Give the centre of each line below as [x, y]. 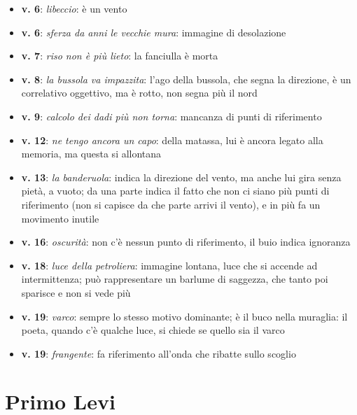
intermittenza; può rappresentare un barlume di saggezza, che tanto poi [175, 279]
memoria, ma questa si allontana [91, 154]
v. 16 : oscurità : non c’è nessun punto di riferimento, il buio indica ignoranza [186, 242]
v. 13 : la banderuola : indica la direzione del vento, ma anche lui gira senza [181, 177]
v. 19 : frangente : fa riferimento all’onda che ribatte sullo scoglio [159, 353]
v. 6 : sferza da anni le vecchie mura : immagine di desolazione [154, 32]
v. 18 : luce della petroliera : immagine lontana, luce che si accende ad [169, 265]
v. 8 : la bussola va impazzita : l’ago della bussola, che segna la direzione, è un [186, 79]
